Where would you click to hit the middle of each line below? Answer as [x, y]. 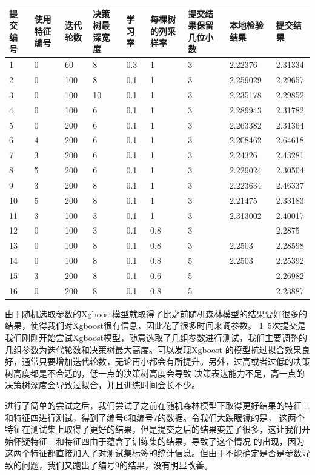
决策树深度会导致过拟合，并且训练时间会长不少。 [102, 385]
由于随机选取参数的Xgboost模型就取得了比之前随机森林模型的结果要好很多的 [156, 313]
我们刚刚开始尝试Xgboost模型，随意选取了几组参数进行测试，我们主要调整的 [156, 338]
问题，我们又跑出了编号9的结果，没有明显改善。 [117, 465]
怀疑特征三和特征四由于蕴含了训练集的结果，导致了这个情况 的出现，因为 [159, 441]
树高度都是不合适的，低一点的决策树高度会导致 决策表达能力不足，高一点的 [155, 373]
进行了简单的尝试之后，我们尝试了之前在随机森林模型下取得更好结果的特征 [153, 406]
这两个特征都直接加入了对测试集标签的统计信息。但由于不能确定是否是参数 [153, 453]
